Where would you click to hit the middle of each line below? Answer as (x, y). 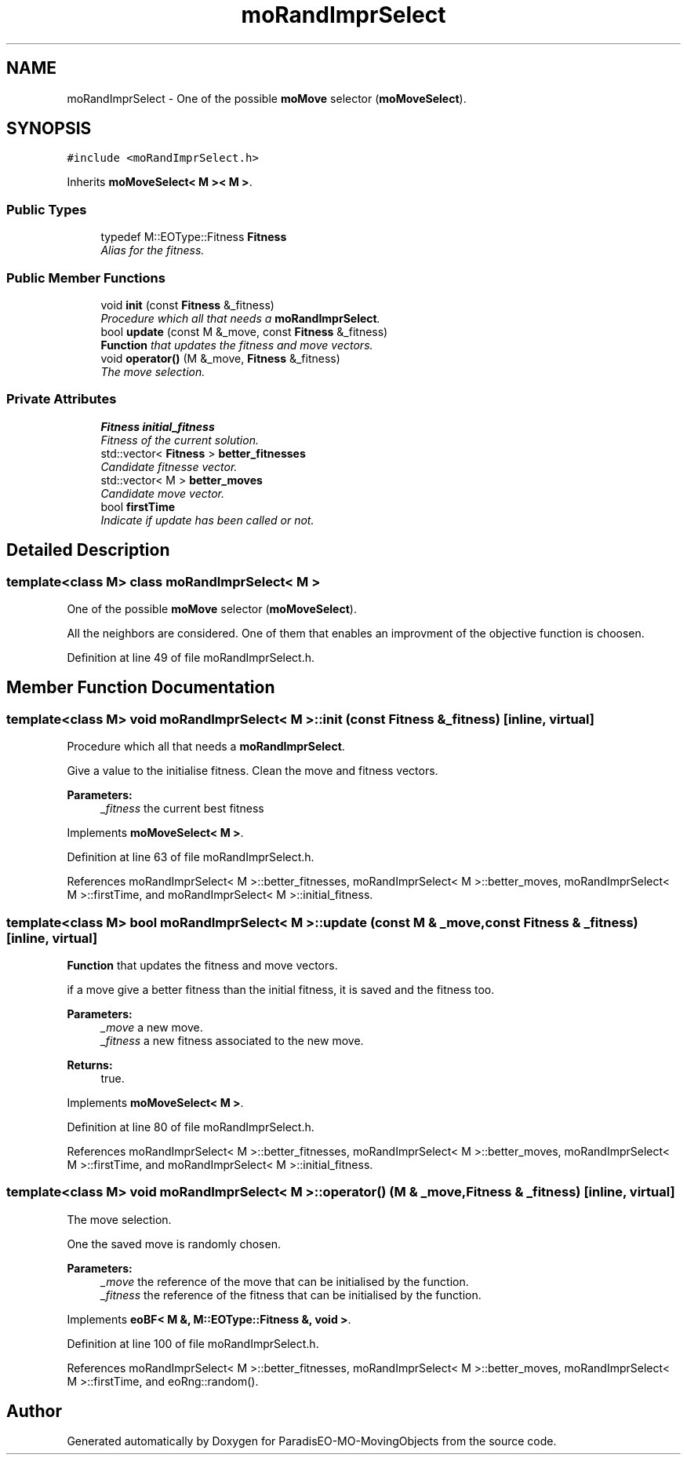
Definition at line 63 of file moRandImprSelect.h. (191, 857)
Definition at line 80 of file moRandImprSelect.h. (191, 1127)
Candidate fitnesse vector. (169, 466)
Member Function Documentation (141, 688)
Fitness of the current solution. (180, 440)
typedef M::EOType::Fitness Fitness (194, 237)
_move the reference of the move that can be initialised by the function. (285, 1281)
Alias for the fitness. (153, 250)
